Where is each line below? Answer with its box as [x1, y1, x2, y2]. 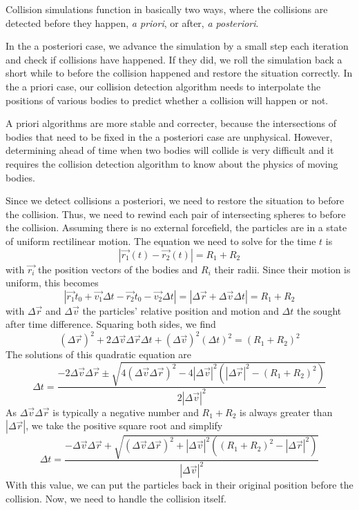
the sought [296, 303, 342, 317]
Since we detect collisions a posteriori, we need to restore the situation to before [6, 193, 345, 208]
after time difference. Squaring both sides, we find [6, 317, 216, 331]
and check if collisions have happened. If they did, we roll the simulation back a [6, 52, 342, 66]
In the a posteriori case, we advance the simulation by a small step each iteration [6, 39, 349, 53]
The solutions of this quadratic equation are [6, 347, 192, 362]
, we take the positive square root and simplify [26, 418, 223, 433]
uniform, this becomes [6, 275, 99, 290]
